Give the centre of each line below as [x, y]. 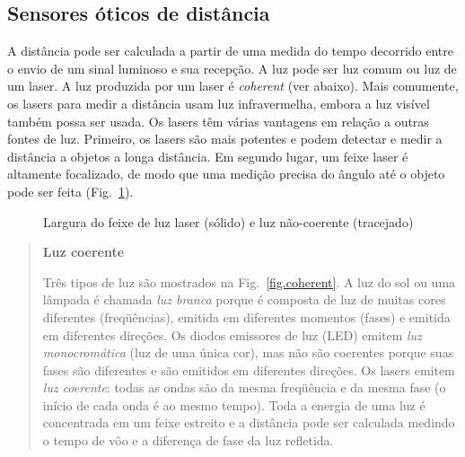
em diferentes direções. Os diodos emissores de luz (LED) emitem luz [232, 334]
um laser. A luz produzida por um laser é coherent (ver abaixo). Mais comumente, [233, 86]
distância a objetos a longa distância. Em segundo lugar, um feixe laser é [208, 156]
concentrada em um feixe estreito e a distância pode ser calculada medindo [249, 422]
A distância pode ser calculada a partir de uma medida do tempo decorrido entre [230, 51]
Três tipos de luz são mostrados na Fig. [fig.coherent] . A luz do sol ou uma [249, 281]
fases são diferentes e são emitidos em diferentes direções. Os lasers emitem [249, 369]
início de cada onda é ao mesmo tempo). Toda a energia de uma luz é [234, 404]
